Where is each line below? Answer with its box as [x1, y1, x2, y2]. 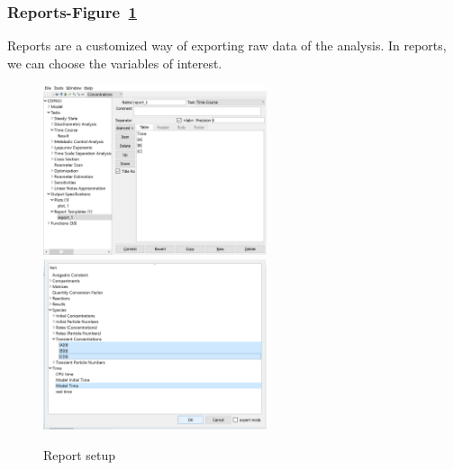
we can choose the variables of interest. [7, 53, 222, 72]
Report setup [43, 445, 116, 464]
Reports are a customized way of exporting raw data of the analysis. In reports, [7, 36, 447, 55]
